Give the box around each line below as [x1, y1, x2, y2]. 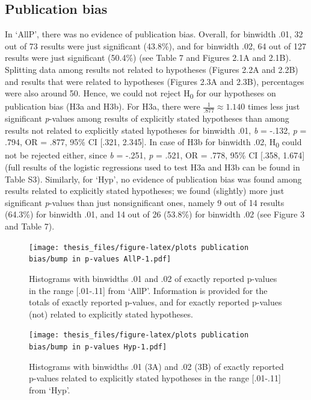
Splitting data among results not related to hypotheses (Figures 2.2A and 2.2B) [5, 63, 298, 75]
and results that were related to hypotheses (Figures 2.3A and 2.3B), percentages [5, 75, 304, 87]
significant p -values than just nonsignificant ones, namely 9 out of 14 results [5, 196, 285, 208]
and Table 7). [5, 220, 55, 232]
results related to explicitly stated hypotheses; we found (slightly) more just [5, 184, 285, 197]
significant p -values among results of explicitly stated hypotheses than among [5, 112, 289, 125]
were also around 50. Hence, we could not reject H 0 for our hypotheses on [5, 87, 276, 101]
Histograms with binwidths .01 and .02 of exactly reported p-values [29, 272, 277, 284]
